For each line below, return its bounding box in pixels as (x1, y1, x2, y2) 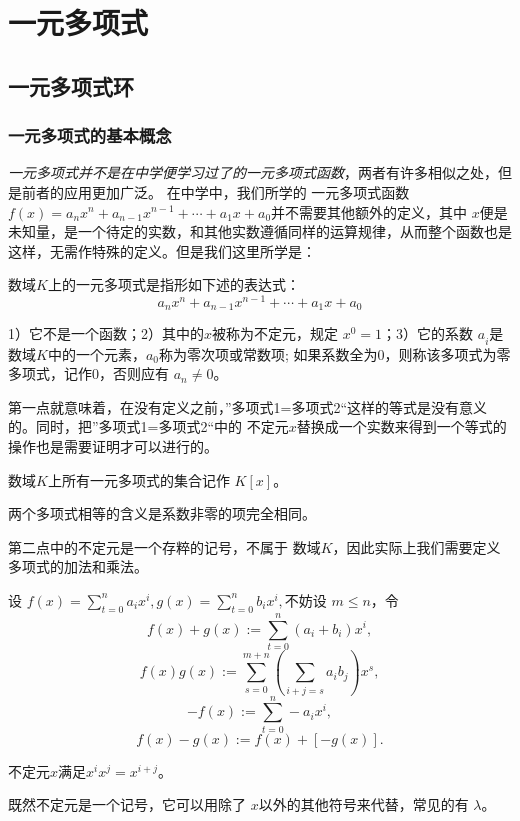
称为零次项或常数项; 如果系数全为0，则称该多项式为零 (158, 343, 511, 364)
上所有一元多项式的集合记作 (47, 469, 230, 490)
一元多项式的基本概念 (8, 123, 172, 148)
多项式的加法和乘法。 (8, 556, 148, 577)
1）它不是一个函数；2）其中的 (8, 323, 204, 344)
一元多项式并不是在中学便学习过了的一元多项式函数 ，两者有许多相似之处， (8, 162, 498, 183)
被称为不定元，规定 (212, 323, 339, 344)
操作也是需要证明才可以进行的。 (8, 436, 218, 456)
